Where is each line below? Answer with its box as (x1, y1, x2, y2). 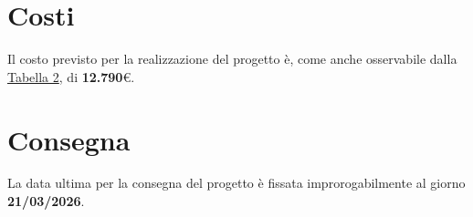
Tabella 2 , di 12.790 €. (7, 67, 135, 86)
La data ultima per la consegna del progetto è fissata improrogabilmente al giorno (7, 173, 466, 192)
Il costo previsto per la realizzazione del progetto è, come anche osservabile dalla (7, 49, 457, 68)
